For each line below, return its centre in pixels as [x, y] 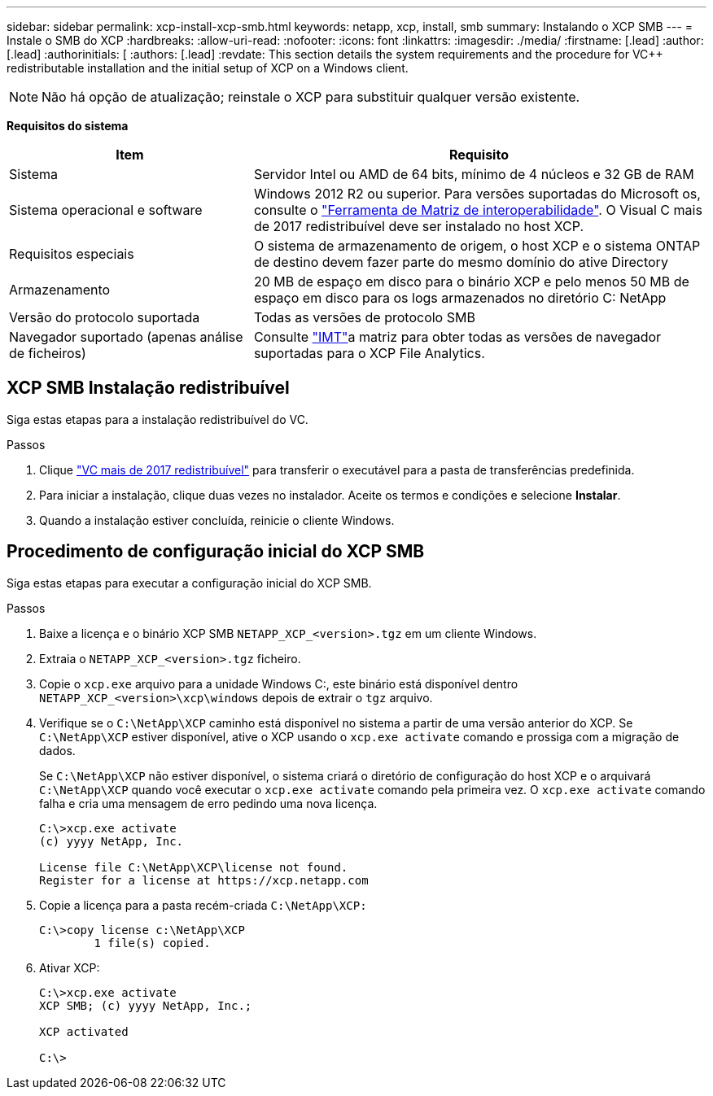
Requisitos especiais [72, 254]
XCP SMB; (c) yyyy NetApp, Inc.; [146, 1005]
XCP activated [84, 1031]
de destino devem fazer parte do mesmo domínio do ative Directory [461, 262]
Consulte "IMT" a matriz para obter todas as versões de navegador [457, 337]
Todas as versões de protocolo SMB [364, 317]
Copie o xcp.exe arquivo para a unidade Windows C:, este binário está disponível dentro [279, 683]
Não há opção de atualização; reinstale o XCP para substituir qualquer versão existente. [311, 97]
